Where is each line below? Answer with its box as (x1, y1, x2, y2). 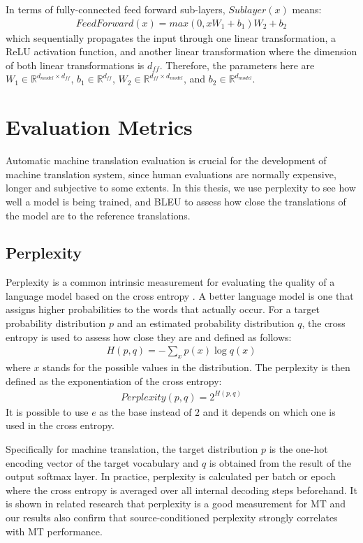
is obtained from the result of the (209, 455, 352, 470)
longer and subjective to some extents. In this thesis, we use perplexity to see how (6, 180, 356, 195)
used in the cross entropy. (6, 418, 114, 433)
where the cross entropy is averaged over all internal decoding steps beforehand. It (6, 482, 357, 497)
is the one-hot (269, 441, 328, 456)
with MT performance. (6, 523, 103, 538)
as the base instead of (99, 404, 192, 419)
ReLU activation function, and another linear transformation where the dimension (6, 44, 357, 59)
